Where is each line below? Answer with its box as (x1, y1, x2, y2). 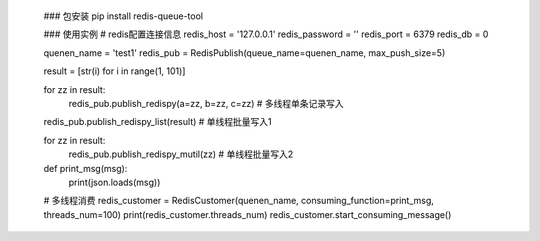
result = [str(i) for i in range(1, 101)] (43, 65, 186, 77)
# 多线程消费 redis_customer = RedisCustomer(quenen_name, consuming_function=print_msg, (43, 195, 435, 207)
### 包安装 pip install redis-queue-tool (43, 10, 204, 22)
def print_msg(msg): (43, 162, 128, 174)
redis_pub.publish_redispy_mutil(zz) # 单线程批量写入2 (68, 148, 294, 160)
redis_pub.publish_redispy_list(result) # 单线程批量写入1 (43, 116, 272, 128)
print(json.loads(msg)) (68, 176, 161, 188)
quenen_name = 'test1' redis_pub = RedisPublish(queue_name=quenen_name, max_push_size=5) (43, 46, 446, 59)
